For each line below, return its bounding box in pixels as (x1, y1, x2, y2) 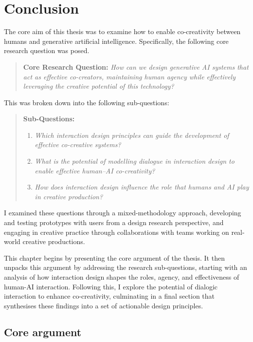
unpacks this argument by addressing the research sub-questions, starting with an (4, 262, 247, 272)
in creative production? (35, 191, 103, 201)
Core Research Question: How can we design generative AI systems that (23, 61, 249, 72)
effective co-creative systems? (35, 139, 121, 150)
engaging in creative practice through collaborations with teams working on (4, 227, 229, 237)
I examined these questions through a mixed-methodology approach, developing (4, 208, 241, 218)
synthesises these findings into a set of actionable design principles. (4, 300, 203, 310)
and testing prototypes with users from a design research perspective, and (4, 217, 224, 228)
